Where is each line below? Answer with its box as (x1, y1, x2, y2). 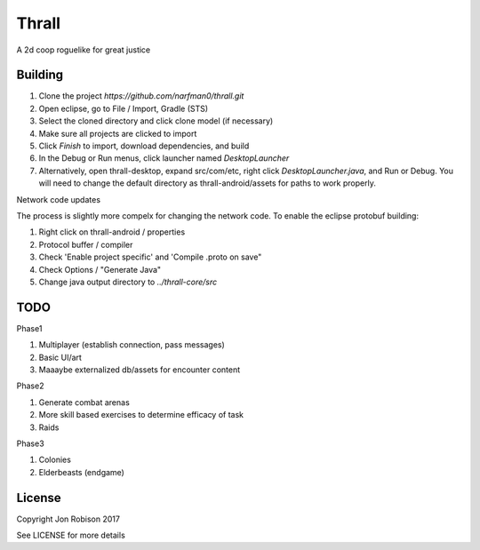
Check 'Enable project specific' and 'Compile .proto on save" (38, 251, 262, 262)
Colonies (38, 454, 71, 466)
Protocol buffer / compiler (38, 239, 133, 250)
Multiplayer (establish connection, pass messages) (38, 339, 226, 350)
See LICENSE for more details (16, 530, 126, 541)
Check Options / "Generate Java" (38, 264, 162, 275)
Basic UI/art (38, 352, 82, 363)
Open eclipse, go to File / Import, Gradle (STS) (38, 103, 209, 114)
